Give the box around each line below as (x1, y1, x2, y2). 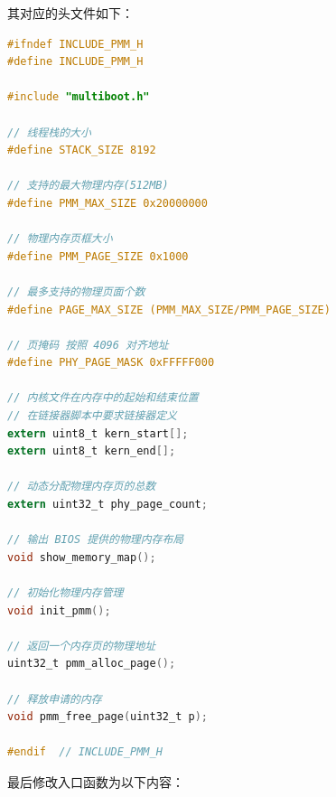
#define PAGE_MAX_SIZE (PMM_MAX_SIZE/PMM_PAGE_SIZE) (7, 303, 331, 316)
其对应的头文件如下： (7, 4, 134, 22)
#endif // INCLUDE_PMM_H (7, 745, 163, 759)
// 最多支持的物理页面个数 (7, 285, 145, 298)
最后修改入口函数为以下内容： (7, 772, 184, 791)
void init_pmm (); (7, 604, 111, 617)
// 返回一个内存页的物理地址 (7, 639, 156, 652)
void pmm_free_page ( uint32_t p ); (7, 710, 208, 724)
